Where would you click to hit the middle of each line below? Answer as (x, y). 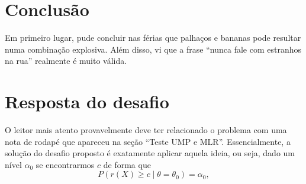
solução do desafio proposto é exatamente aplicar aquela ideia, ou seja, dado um (150, 153)
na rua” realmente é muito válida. (66, 61)
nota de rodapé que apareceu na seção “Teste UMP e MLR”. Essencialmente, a (148, 141)
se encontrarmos (65, 164)
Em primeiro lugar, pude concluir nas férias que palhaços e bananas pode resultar (153, 38)
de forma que (127, 164)
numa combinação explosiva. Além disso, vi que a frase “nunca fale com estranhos (153, 49)
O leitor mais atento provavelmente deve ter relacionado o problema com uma (146, 130)
